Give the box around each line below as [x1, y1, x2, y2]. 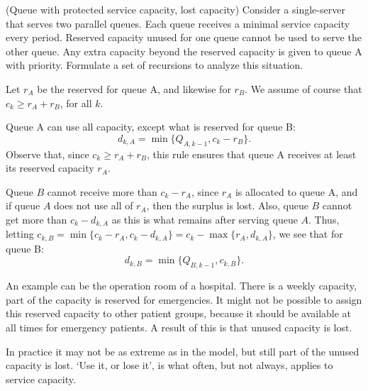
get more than [6, 211, 67, 226]
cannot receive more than [47, 184, 157, 199]
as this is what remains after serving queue [111, 211, 298, 226]
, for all [60, 95, 92, 110]
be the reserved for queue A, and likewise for [37, 81, 231, 96]
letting [6, 226, 34, 241]
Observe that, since [6, 146, 89, 161]
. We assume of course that [245, 81, 362, 96]
